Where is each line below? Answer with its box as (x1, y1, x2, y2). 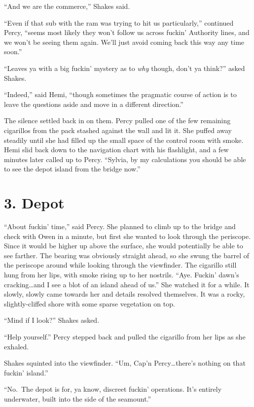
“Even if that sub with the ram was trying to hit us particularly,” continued (4, 17, 234, 28)
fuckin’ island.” (4, 367, 48, 377)
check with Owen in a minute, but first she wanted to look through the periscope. (4, 231, 251, 241)
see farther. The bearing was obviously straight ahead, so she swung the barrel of (4, 250, 249, 260)
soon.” (4, 46, 22, 57)
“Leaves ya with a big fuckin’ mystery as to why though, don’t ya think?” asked (4, 63, 245, 73)
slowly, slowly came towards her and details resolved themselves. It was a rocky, (4, 289, 245, 299)
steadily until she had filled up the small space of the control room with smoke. (4, 135, 244, 145)
